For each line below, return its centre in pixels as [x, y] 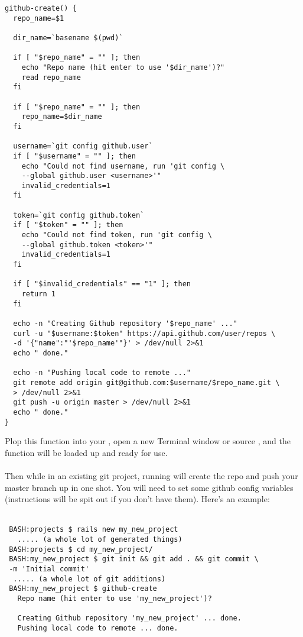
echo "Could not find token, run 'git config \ [117, 235]
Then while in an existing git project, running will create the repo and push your [151, 476]
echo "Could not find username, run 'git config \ [123, 166]
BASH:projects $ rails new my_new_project [94, 530]
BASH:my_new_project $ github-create [83, 589]
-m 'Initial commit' [49, 569]
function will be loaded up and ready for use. [86, 452]
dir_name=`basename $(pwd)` [68, 38]
